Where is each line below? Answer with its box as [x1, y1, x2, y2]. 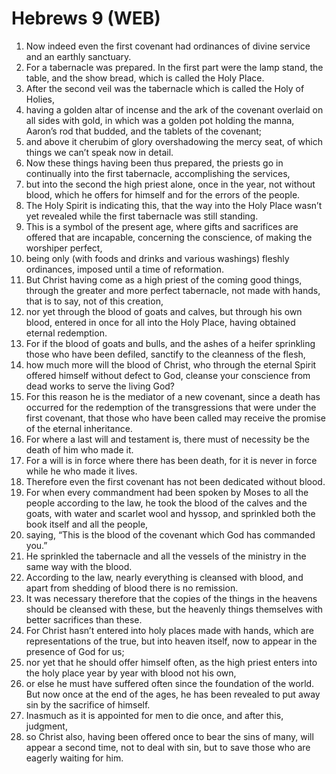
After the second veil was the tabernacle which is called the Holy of [25, 82, 305, 94]
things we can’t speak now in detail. [25, 146, 174, 158]
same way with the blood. [25, 560, 133, 572]
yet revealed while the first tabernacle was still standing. [25, 210, 259, 222]
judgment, [25, 720, 68, 732]
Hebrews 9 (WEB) [11, 7, 161, 30]
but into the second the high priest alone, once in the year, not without [25, 178, 316, 190]
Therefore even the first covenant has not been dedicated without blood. [25, 475, 326, 487]
